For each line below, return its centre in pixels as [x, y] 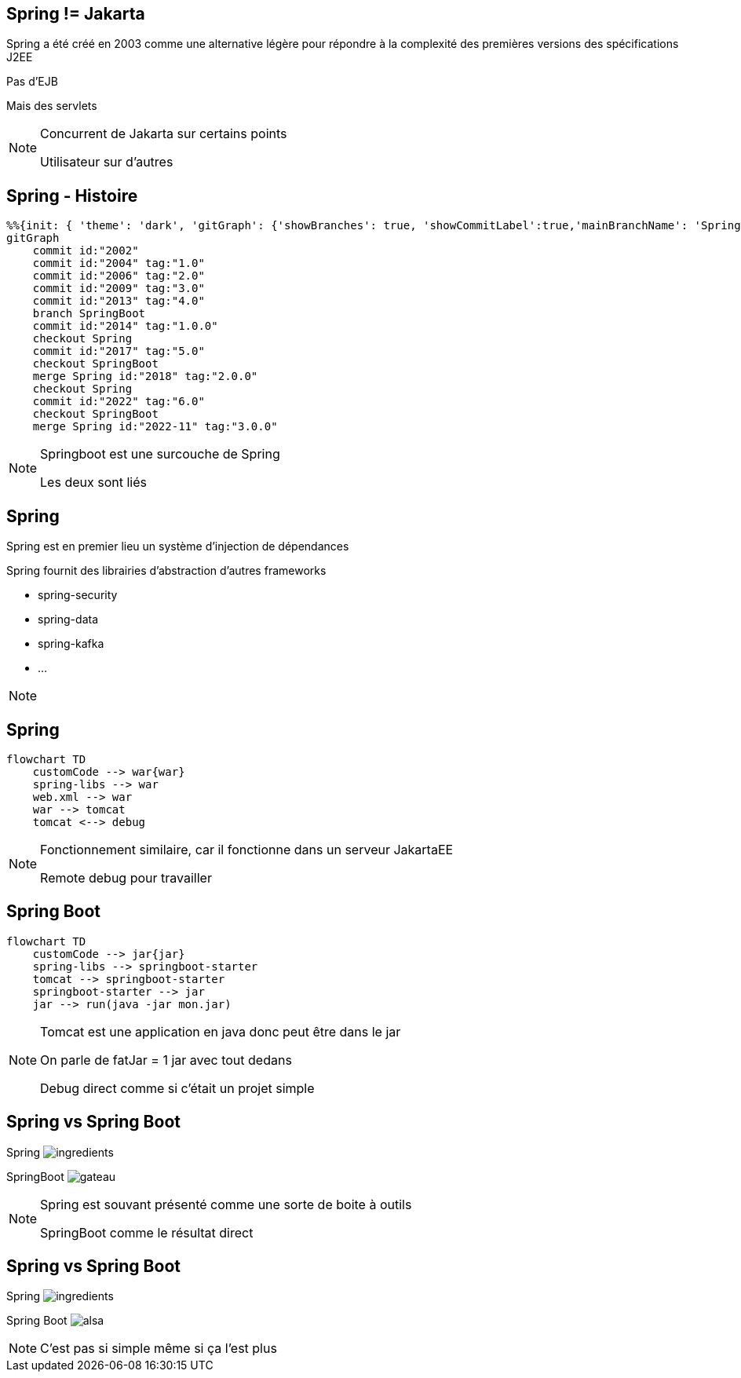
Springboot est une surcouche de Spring [160, 454]
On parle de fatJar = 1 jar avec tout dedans [166, 1060]
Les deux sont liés [93, 482]
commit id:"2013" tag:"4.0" [119, 301]
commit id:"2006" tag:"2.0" [119, 276]
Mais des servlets [52, 106]
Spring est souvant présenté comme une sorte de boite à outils [226, 1204]
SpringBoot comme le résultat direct [147, 1232]
